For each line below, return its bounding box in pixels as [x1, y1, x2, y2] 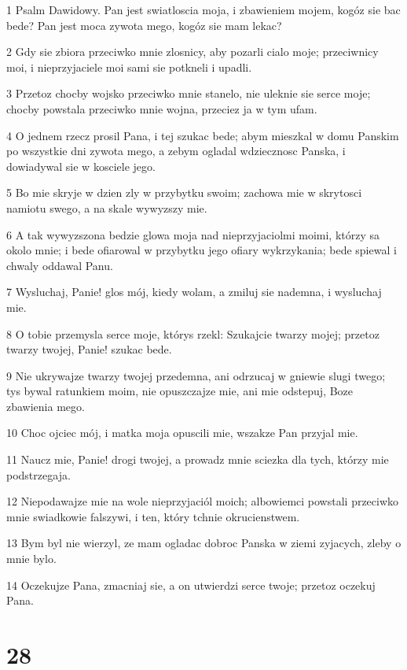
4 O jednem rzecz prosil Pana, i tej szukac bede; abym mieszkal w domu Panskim [6, 127, 399, 143]
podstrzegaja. [6, 466, 71, 483]
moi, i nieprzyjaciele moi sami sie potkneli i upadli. [6, 58, 252, 75]
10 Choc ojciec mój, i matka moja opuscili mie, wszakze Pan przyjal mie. [6, 424, 358, 441]
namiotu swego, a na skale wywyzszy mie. [6, 199, 207, 216]
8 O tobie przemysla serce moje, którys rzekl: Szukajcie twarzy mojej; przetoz [6, 325, 379, 342]
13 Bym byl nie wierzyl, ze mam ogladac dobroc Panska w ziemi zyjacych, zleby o [6, 535, 401, 551]
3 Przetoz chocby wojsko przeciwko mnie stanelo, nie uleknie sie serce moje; [6, 85, 371, 102]
